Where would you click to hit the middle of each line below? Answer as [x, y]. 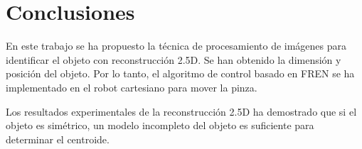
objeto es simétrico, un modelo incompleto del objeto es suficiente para [160, 125]
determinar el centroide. [58, 139]
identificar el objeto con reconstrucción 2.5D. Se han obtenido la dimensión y [174, 59]
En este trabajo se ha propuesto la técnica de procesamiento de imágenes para [176, 46]
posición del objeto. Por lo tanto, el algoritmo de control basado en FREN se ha [180, 73]
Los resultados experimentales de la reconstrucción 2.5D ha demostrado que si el [181, 111]
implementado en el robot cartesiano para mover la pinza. [132, 87]
